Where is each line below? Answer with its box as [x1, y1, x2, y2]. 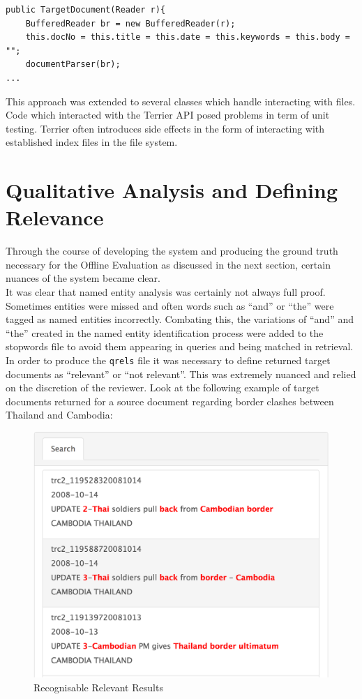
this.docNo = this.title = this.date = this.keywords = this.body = [25, 32, 350, 43]
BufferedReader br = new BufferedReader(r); [25, 18, 236, 29]
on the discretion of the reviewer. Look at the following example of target [6, 380, 319, 395]
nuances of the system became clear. [6, 271, 160, 285]
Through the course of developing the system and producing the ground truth [6, 243, 338, 258]
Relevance [6, 203, 104, 232]
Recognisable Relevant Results [33, 679, 163, 694]
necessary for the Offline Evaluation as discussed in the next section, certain [6, 257, 331, 271]
